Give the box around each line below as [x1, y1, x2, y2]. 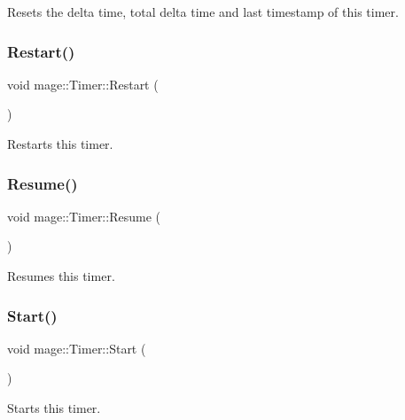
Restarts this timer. [7, 135, 113, 152]
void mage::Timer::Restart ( [7, 74, 159, 93]
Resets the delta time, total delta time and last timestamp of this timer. [7, 3, 399, 20]
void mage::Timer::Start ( [7, 338, 146, 357]
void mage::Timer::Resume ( [7, 206, 160, 225]
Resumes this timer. [7, 267, 115, 284]
